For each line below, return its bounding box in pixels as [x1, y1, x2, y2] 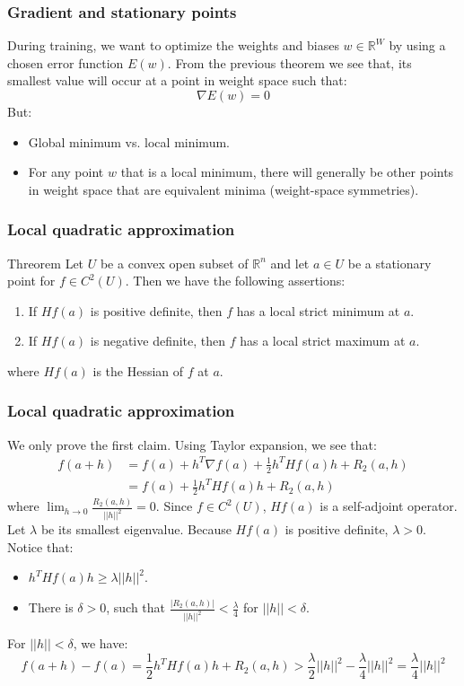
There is [28, 598, 74, 617]
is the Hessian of [92, 361, 184, 380]
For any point [28, 163, 104, 181]
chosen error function [7, 53, 124, 72]
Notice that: [7, 537, 74, 556]
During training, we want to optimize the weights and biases [7, 36, 339, 55]
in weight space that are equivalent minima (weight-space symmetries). [28, 180, 419, 198]
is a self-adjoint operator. [320, 497, 458, 515]
